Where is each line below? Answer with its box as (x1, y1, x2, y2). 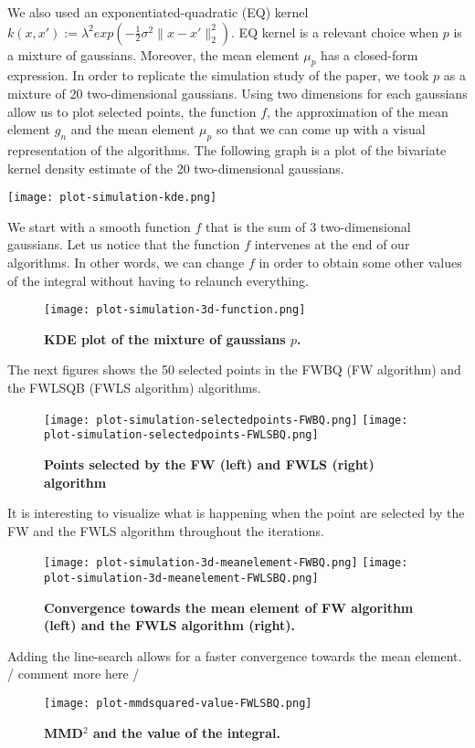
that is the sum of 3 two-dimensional (206, 216, 411, 236)
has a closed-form (321, 45, 418, 64)
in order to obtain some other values (259, 253, 462, 271)
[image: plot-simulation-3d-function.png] (44, 303, 306, 317)
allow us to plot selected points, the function (7, 101, 257, 121)
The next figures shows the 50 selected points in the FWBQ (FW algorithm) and (7, 360, 461, 379)
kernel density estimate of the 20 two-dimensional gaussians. (7, 158, 344, 177)
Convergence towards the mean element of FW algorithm (44, 597, 414, 616)
